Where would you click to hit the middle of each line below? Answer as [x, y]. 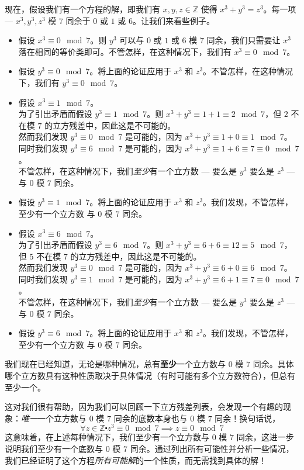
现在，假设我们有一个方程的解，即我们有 [82, 9]
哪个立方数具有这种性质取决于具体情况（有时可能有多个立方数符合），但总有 [150, 376]
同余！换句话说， [248, 418]
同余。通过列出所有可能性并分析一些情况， [212, 449]
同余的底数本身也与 [151, 418]
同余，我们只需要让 [243, 40]
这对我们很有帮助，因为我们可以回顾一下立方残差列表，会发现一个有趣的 [144, 407]
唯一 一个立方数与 [54, 418]
